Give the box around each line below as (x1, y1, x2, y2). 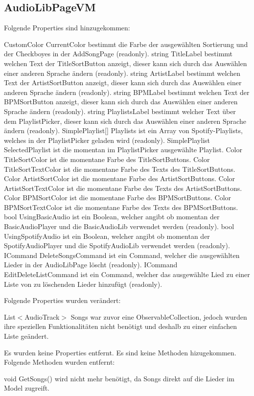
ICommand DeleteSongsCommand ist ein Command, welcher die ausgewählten (4, 250, 240, 260)
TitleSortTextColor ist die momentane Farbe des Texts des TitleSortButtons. (4, 163, 235, 174)
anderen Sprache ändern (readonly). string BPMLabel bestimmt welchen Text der (4, 87, 250, 97)
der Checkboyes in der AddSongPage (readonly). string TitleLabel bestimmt (4, 48, 233, 59)
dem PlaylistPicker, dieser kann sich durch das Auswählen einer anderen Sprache (4, 116, 246, 126)
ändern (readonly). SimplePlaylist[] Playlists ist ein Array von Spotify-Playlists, (4, 125, 243, 136)
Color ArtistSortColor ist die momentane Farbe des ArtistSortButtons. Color (4, 173, 235, 184)
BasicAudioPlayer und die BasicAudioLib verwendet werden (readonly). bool (4, 221, 234, 232)
